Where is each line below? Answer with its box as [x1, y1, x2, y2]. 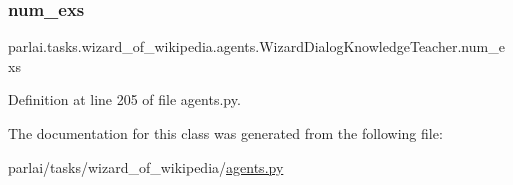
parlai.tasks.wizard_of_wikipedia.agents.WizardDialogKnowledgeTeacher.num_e [8, 36, 505, 57]
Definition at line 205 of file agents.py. [8, 89, 241, 110]
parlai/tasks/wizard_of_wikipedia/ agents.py [8, 156, 284, 177]
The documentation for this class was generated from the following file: [8, 123, 443, 143]
